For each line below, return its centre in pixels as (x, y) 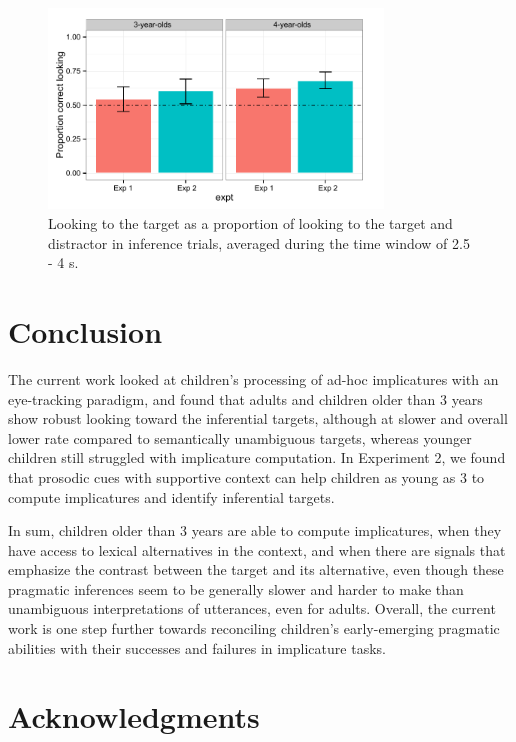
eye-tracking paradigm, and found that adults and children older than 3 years (245, 398)
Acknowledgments (134, 716)
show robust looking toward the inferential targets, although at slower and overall (258, 418)
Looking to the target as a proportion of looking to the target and (250, 223)
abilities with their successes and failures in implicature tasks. (197, 647)
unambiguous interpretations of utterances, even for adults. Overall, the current (252, 608)
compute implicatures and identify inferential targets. (171, 496)
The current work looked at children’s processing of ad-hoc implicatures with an (253, 378)
